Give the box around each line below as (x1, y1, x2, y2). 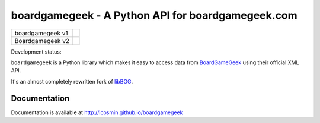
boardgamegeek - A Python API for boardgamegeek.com (11, 9, 297, 22)
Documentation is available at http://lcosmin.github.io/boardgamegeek (11, 109, 183, 116)
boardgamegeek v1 (14, 29, 68, 37)
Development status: (11, 48, 62, 55)
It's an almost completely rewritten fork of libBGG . (11, 78, 133, 85)
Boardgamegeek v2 (14, 36, 70, 45)
